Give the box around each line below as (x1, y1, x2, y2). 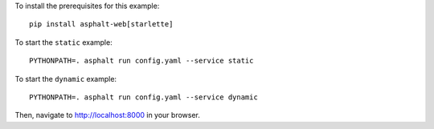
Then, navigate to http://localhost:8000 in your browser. (14, 111, 201, 120)
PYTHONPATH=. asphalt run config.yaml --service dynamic (29, 92, 259, 102)
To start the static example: (14, 37, 113, 47)
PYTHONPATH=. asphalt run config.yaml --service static (29, 56, 254, 66)
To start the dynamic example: (14, 74, 117, 83)
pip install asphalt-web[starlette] (29, 20, 174, 29)
